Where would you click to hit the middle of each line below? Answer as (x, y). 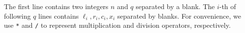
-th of (228, 6)
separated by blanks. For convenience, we (179, 16)
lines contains (59, 16)
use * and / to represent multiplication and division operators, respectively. (117, 25)
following (17, 16)
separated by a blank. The (175, 6)
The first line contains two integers (56, 6)
